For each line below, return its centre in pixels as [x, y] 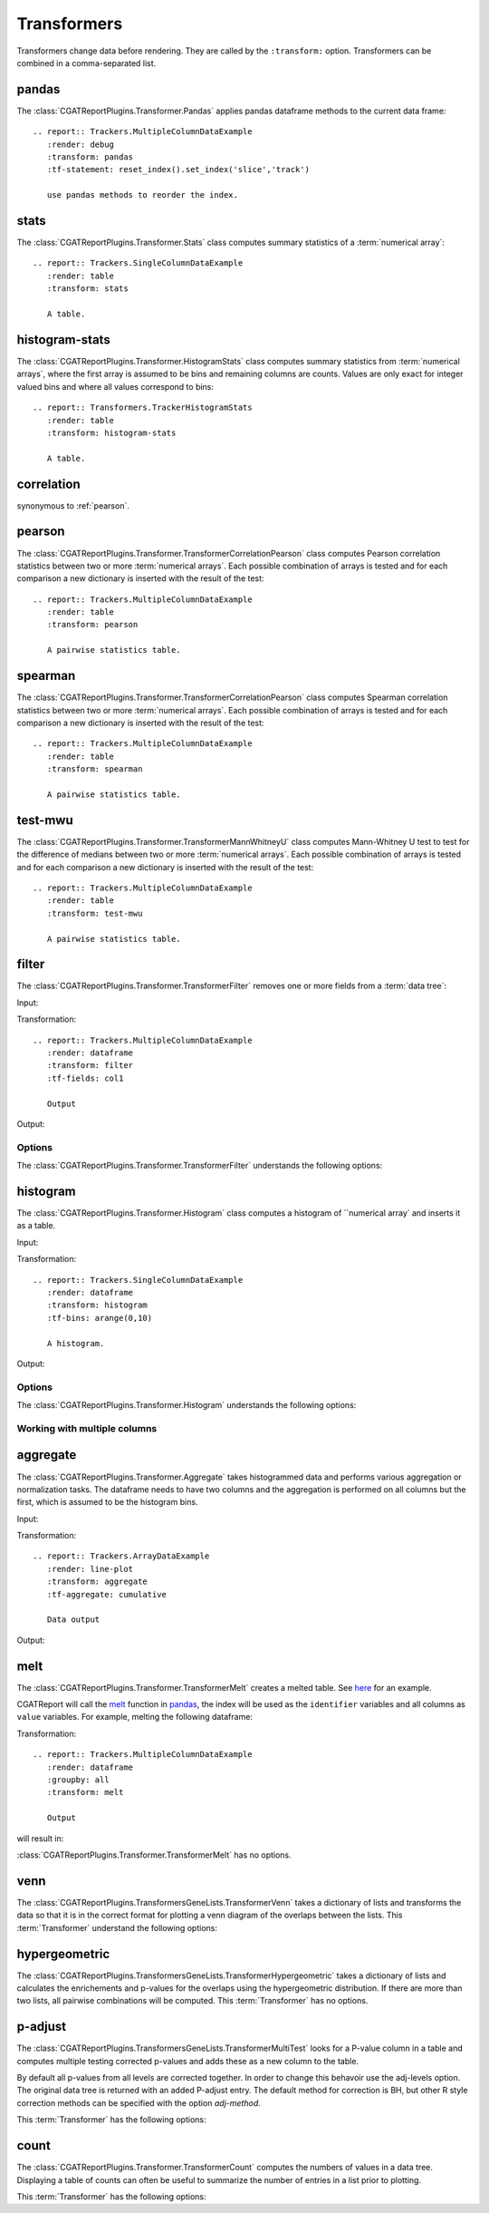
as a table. [36, 1226]
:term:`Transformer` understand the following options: [117, 1927]
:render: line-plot [90, 1569]
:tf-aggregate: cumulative [107, 1594]
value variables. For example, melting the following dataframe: [135, 1717]
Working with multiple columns [87, 1428]
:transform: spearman [95, 769]
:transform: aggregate [97, 1582]
